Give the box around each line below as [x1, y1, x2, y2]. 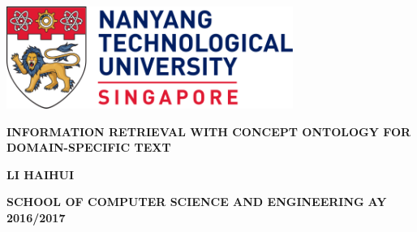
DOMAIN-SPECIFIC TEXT [6, 139, 171, 156]
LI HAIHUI [6, 165, 75, 183]
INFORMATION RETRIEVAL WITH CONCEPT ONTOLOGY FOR [6, 122, 411, 140]
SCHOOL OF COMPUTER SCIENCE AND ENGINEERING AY [6, 193, 387, 210]
